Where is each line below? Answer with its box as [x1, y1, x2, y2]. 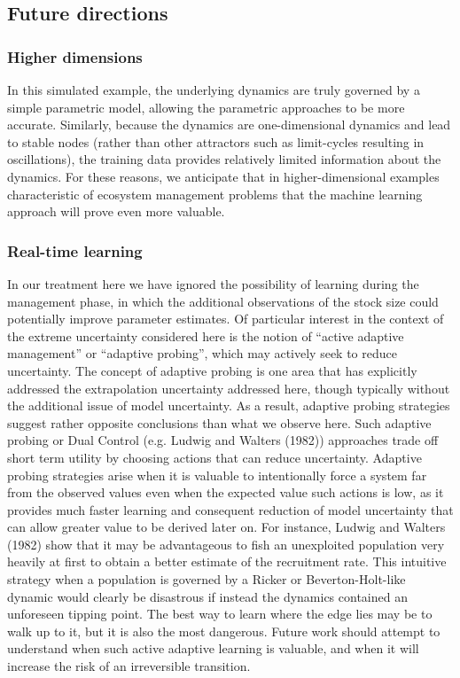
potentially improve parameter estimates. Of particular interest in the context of [7, 309, 444, 328]
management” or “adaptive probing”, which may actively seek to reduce [7, 344, 397, 362]
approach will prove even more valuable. [7, 202, 225, 221]
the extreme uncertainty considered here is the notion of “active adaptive [7, 326, 404, 345]
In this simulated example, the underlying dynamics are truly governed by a [7, 81, 420, 98]
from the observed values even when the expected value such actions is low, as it [7, 483, 444, 502]
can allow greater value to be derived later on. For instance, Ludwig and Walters [7, 518, 446, 536]
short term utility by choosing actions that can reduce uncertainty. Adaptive [7, 448, 422, 466]
